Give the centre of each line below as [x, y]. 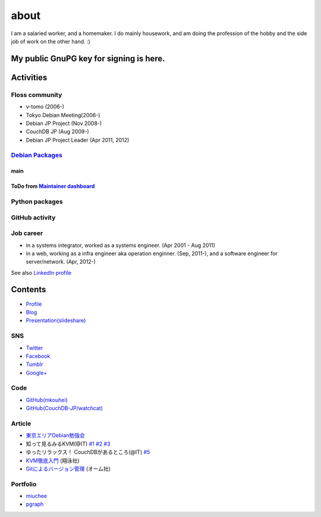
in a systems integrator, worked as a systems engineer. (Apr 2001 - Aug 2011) [120, 245]
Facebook [38, 356]
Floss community [37, 95]
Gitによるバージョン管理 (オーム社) [68, 469]
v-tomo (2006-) [45, 106]
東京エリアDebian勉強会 [56, 435]
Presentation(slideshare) [56, 321]
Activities [29, 77]
